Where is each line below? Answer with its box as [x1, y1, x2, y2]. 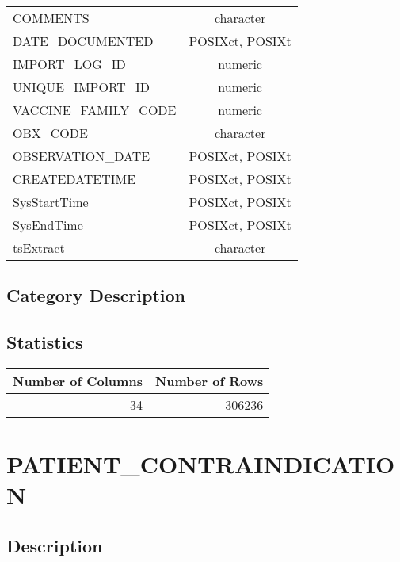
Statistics [6, 330, 83, 354]
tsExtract [13, 239, 65, 257]
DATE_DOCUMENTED [13, 32, 154, 50]
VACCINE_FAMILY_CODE [13, 101, 177, 119]
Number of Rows [154, 371, 264, 390]
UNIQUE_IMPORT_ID [13, 78, 150, 96]
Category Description [6, 283, 186, 308]
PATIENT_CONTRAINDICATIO [6, 448, 395, 480]
